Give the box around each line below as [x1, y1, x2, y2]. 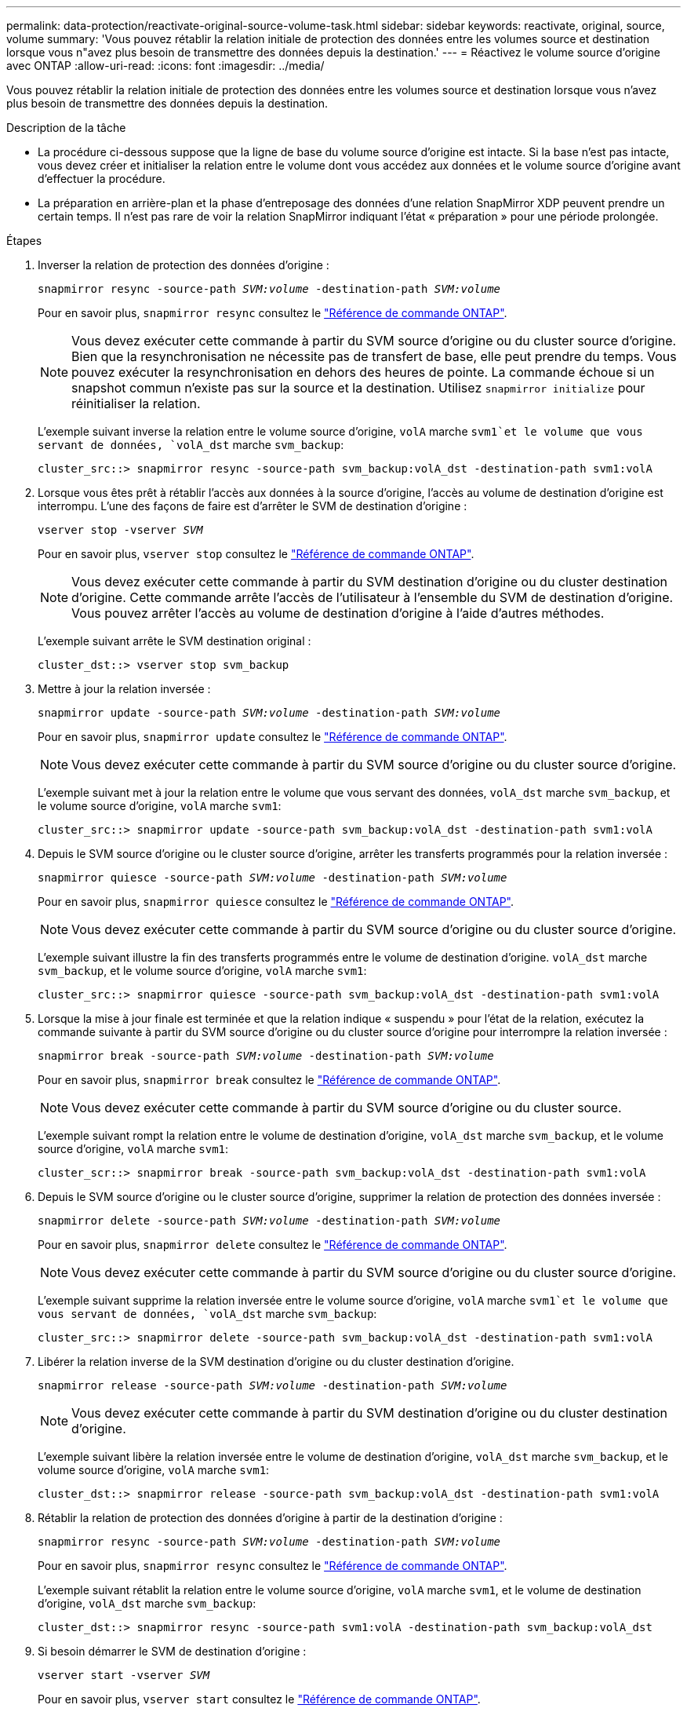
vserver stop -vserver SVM [38, 524, 203, 536]
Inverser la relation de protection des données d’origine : [38, 258, 329, 272]
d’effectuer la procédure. [38, 172, 165, 185]
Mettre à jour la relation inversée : [38, 682, 211, 695]
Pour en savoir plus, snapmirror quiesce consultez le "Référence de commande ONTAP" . [38, 895, 514, 908]
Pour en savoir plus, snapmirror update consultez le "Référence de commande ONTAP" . [38, 730, 507, 743]
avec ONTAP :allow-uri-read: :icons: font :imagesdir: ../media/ [6, 59, 325, 72]
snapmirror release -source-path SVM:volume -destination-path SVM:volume [38, 1379, 507, 1392]
